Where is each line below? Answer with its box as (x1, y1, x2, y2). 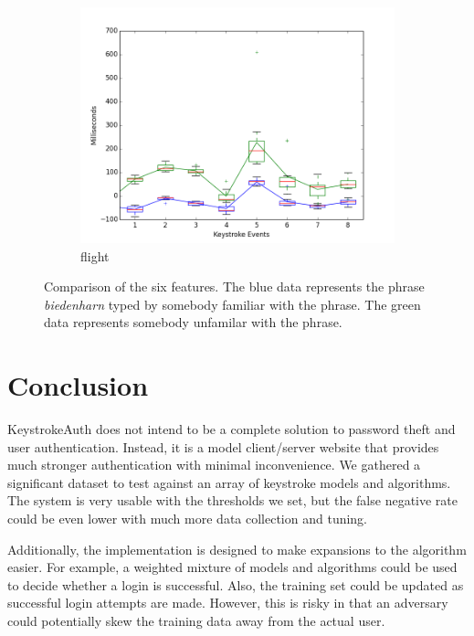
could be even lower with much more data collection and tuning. (7, 509, 368, 528)
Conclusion (7, 366, 149, 404)
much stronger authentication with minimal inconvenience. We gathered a (7, 455, 421, 474)
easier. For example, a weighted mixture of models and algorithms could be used (7, 557, 458, 577)
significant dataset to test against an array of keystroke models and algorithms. (7, 472, 451, 492)
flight (80, 246, 110, 265)
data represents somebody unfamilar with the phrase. (44, 313, 342, 332)
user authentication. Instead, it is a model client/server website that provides (7, 437, 439, 456)
